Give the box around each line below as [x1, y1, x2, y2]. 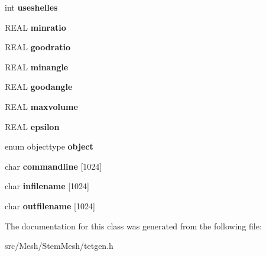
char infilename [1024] [5, 180, 89, 192]
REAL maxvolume [5, 100, 78, 112]
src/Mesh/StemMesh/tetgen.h [5, 239, 113, 252]
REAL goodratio [5, 41, 70, 53]
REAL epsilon [5, 120, 60, 132]
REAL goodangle [5, 80, 73, 93]
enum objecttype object [5, 140, 93, 153]
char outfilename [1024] [5, 199, 95, 212]
